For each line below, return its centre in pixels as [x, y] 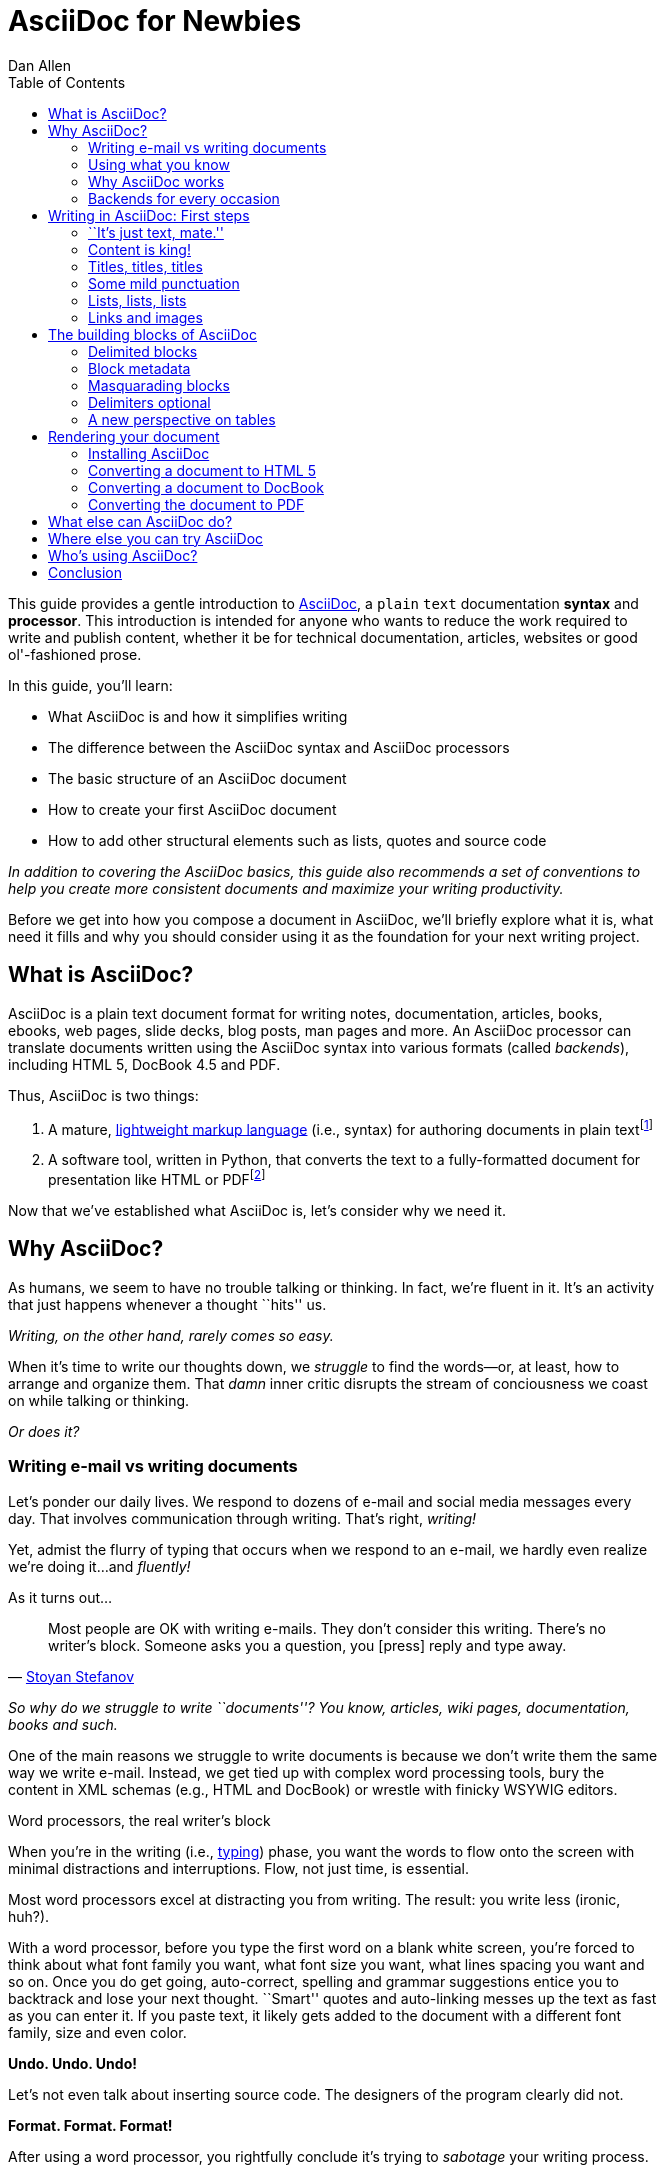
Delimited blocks [143, 351]
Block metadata [139, 368]
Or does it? [44, 1431]
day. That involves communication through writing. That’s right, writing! [242, 1518]
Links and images [145, 317]
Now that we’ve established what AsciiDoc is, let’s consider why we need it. [257, 1210]
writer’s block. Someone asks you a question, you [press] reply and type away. [307, 1645]
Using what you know [159, 164]
